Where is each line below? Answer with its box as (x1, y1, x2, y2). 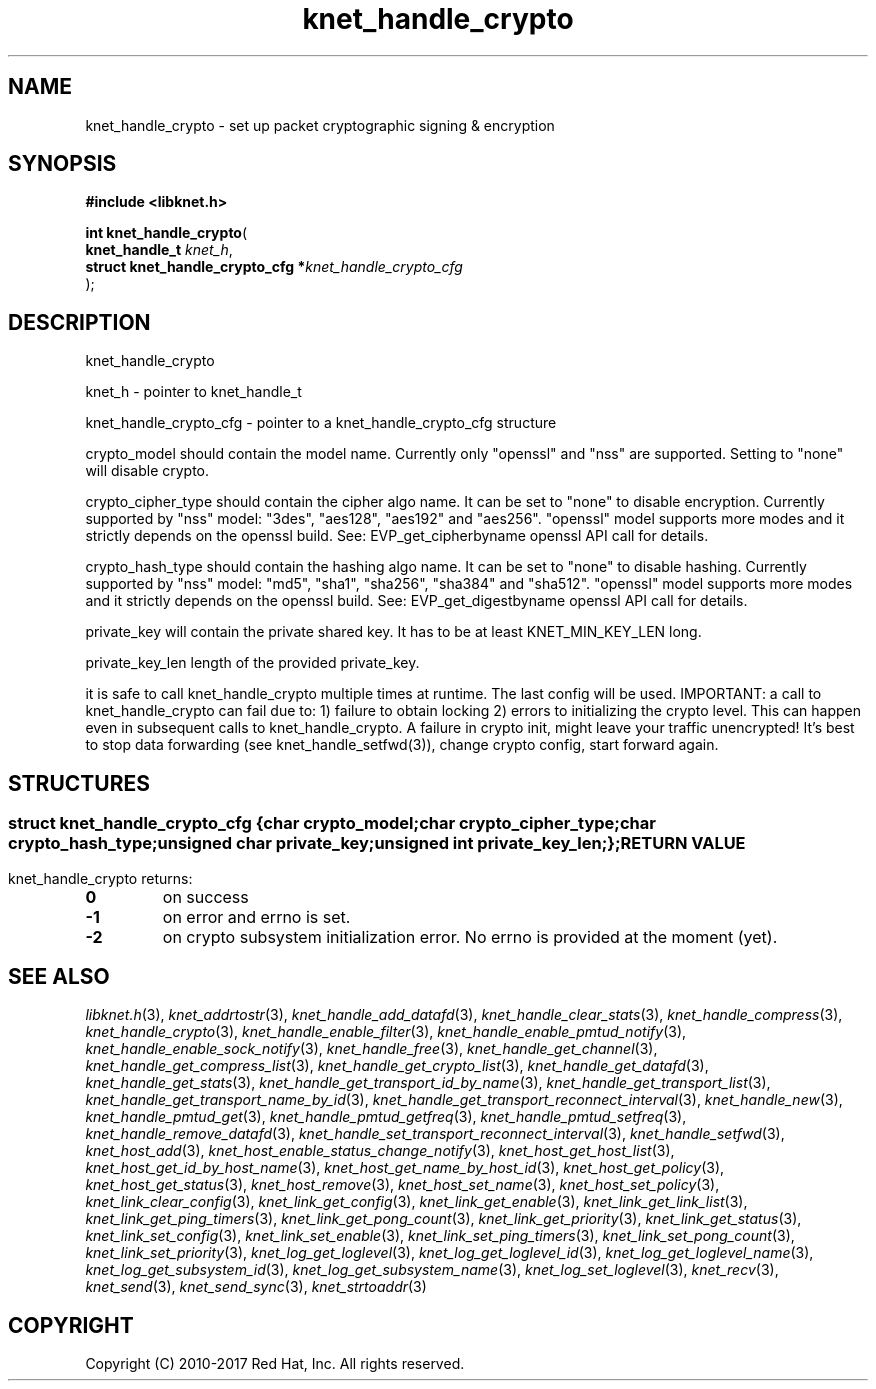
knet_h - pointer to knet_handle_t (85, 383, 302, 401)
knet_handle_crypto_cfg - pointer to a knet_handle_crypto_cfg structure (85, 414, 557, 432)
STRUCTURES (8, 770, 150, 796)
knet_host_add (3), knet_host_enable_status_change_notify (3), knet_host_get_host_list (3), (85, 1142, 675, 1160)
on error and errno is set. (162, 906, 351, 927)
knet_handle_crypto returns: (8, 869, 193, 887)
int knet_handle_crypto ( (85, 224, 248, 242)
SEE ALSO (8, 963, 110, 989)
